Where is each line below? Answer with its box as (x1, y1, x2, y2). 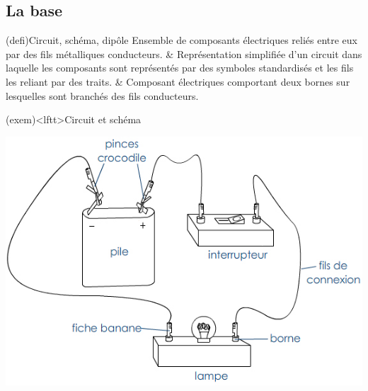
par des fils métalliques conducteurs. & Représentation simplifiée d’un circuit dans (6, 46, 362, 61)
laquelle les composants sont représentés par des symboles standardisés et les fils (6, 60, 354, 75)
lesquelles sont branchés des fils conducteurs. (6, 88, 199, 103)
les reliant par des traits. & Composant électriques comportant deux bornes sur (6, 74, 350, 89)
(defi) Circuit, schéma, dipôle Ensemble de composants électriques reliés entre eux (6, 33, 358, 47)
